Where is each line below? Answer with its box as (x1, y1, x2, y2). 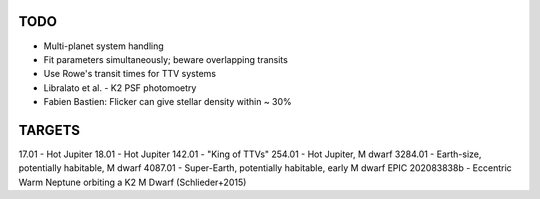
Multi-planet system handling (43, 40, 164, 52)
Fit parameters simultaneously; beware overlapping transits (43, 53, 289, 65)
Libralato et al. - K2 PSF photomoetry (43, 81, 197, 94)
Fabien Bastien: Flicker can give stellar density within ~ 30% (43, 96, 292, 108)
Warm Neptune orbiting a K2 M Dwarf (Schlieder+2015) (18, 176, 247, 188)
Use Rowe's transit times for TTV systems (43, 68, 217, 80)
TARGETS (18, 121, 80, 139)
